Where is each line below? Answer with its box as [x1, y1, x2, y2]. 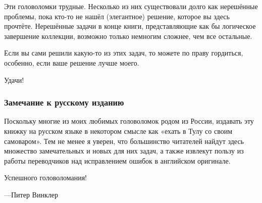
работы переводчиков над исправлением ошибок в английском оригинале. [4, 155, 231, 166]
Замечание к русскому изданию [4, 96, 124, 109]
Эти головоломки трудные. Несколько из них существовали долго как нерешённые [4, 1, 258, 11]
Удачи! [4, 74, 24, 85]
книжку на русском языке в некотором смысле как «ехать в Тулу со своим [4, 125, 233, 136]
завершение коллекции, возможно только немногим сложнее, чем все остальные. [4, 30, 252, 41]
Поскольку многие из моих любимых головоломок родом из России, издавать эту [4, 116, 254, 126]
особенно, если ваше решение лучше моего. [4, 57, 139, 68]
